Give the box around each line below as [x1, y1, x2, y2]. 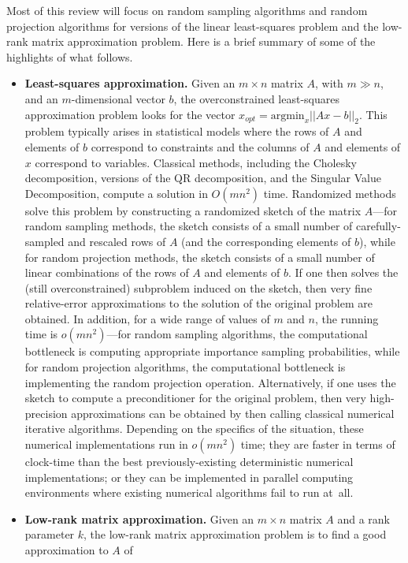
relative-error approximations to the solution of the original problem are [24, 295, 373, 311]
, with [315, 75, 343, 91]
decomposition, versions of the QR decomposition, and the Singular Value [24, 170, 381, 186]
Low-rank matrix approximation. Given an [24, 510, 254, 527]
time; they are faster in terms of [240, 436, 395, 453]
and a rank [337, 510, 391, 527]
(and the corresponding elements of [181, 233, 351, 249]
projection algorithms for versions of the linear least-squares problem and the [6, 17, 379, 34]
